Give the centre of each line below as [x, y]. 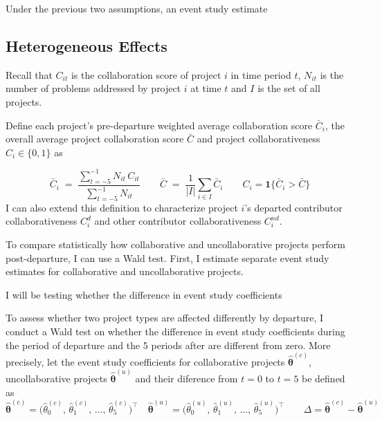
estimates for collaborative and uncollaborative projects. [125, 271]
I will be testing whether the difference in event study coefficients [144, 294]
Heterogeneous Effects [87, 45]
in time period [261, 74]
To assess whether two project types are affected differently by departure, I [165, 318]
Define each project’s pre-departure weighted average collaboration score [159, 125]
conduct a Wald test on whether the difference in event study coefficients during [175, 331]
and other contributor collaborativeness [178, 221]
